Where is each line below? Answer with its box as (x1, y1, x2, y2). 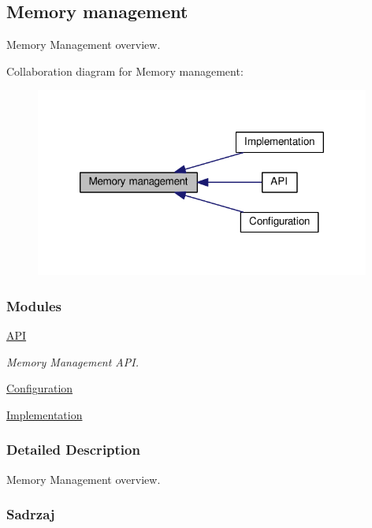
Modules (6, 296, 61, 315)
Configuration (6, 380, 73, 396)
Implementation (6, 406, 83, 422)
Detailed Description (6, 440, 140, 459)
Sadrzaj (6, 504, 55, 524)
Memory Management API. (6, 353, 139, 370)
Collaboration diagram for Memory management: (6, 62, 244, 79)
